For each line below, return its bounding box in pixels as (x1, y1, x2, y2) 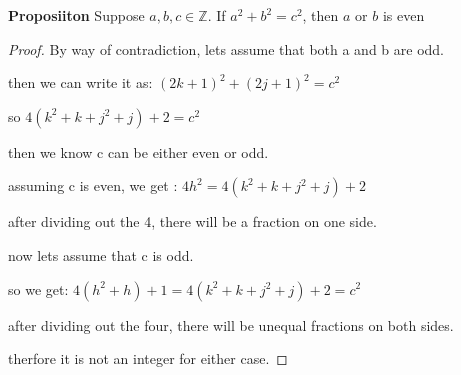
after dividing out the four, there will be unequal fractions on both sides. (8, 314, 454, 335)
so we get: (8, 278, 69, 299)
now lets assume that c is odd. (8, 244, 194, 265)
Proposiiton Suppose (8, 5, 145, 25)
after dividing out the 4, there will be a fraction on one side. (8, 211, 377, 232)
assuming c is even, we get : (8, 175, 178, 196)
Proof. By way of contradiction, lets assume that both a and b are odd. (8, 38, 445, 59)
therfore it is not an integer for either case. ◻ (8, 348, 288, 369)
